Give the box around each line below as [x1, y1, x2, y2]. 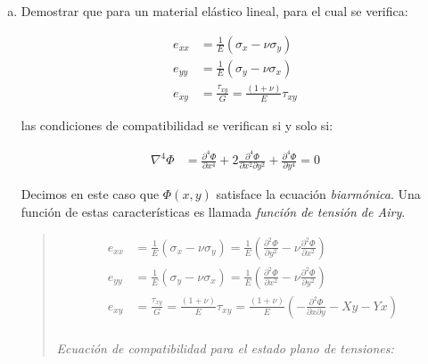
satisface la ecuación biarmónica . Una [216, 185, 421, 203]
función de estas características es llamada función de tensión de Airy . [21, 203, 406, 221]
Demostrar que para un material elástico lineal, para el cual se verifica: [21, 2, 408, 20]
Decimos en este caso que [21, 185, 160, 203]
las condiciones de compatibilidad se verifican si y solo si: [21, 116, 333, 135]
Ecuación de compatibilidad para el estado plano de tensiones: [56, 338, 394, 357]
